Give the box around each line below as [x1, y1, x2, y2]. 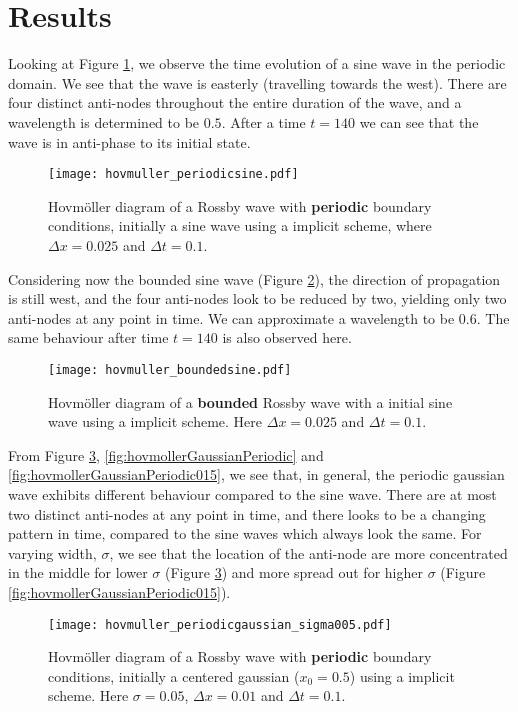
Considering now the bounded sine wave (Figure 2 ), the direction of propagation [8, 268, 501, 289]
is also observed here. [222, 327, 352, 348]
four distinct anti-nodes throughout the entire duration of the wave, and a [8, 92, 462, 113]
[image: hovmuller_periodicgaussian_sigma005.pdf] [48, 617, 392, 632]
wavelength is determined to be [8, 111, 200, 132]
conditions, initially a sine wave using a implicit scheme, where [48, 215, 432, 236]
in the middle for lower [8, 562, 148, 583]
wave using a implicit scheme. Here [48, 411, 263, 432]
